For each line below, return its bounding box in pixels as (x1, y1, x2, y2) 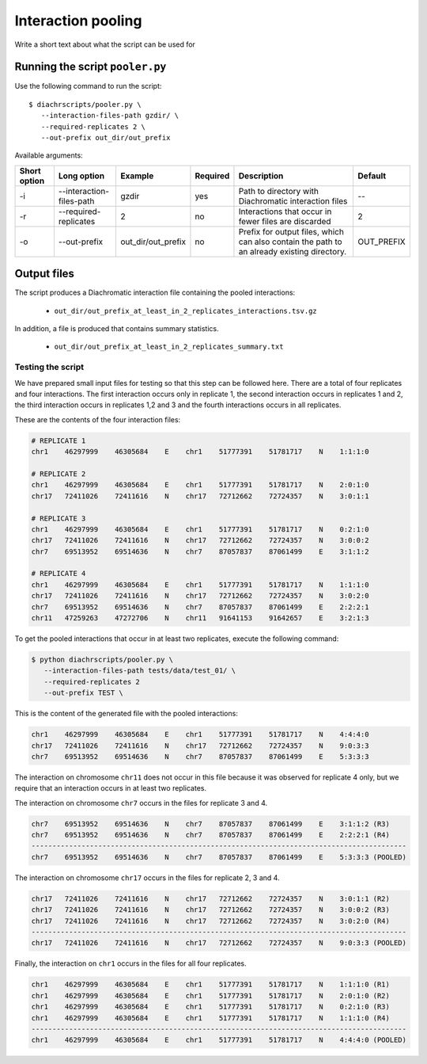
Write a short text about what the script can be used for (14, 40, 195, 49)
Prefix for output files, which (238, 226, 344, 237)
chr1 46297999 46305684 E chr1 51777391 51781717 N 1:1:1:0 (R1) (31, 980, 391, 990)
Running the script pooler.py (14, 60, 167, 74)
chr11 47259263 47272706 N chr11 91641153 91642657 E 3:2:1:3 (31, 614, 369, 623)
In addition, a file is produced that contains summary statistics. (14, 324, 219, 334)
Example (119, 170, 154, 181)
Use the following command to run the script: (14, 82, 162, 91)
